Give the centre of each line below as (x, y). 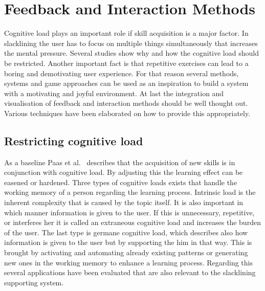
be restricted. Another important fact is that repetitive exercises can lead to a (126, 63)
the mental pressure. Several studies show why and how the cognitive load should (131, 53)
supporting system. (34, 282)
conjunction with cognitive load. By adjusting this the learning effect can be (124, 172)
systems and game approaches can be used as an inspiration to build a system (126, 83)
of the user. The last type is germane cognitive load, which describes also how (126, 232)
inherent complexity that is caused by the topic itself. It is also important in (124, 202)
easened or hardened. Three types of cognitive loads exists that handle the (121, 182)
